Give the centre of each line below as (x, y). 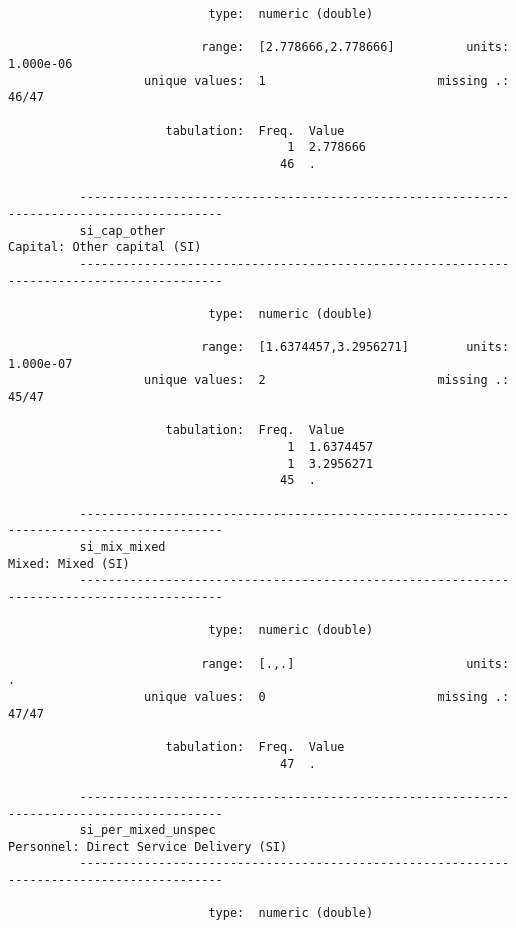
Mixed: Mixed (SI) (69, 563)
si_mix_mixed (122, 547)
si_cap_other (122, 230)
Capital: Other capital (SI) (105, 247)
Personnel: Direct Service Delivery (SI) (148, 846)
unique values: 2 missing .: (327, 380)
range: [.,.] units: (355, 663)
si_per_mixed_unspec (147, 830)
